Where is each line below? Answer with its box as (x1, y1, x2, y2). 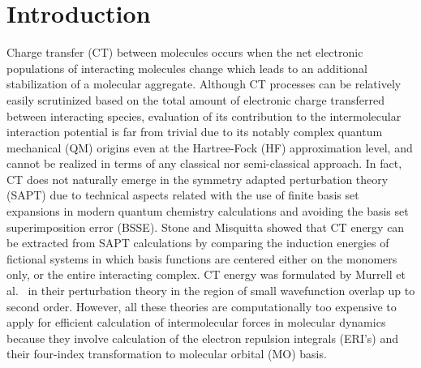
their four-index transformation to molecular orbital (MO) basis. (6, 345, 327, 362)
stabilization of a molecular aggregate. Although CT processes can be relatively (6, 75, 402, 92)
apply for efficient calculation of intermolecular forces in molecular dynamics (6, 314, 386, 331)
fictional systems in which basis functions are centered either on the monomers (6, 250, 397, 267)
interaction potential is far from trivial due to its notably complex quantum (6, 123, 383, 140)
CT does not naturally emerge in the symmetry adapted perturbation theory (6, 170, 389, 187)
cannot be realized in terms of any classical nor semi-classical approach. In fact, (6, 155, 402, 172)
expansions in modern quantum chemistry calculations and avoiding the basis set (6, 203, 409, 220)
